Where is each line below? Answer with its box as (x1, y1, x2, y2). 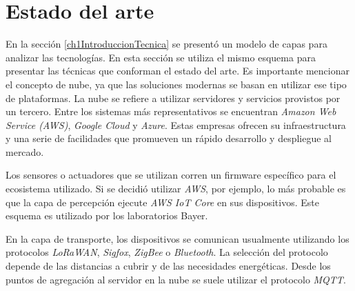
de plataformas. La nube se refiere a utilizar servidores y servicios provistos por (6, 90, 341, 105)
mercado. (6, 144, 44, 159)
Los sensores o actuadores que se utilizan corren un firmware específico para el (6, 168, 336, 182)
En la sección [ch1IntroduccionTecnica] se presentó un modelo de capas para (6, 37, 327, 51)
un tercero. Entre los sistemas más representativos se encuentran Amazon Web (6, 104, 336, 119)
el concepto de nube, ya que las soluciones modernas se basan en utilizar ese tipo (6, 77, 347, 91)
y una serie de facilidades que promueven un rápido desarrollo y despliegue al (6, 131, 332, 145)
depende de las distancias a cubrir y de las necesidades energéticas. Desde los (6, 259, 331, 273)
